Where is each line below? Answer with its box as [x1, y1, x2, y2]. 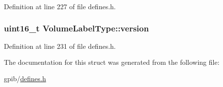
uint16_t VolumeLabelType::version [4, 22, 149, 34]
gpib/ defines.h [4, 73, 46, 83]
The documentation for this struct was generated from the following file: [4, 57, 220, 67]
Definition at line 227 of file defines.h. [4, 1, 116, 11]
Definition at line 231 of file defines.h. [4, 41, 116, 51]
